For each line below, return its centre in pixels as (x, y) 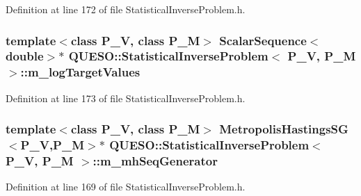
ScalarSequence (263, 40)
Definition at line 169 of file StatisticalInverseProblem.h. (126, 187)
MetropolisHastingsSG (284, 129)
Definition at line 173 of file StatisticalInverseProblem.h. (126, 98)
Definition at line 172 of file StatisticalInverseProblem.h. (126, 9)
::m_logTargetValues (80, 72)
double (25, 56)
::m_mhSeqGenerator (155, 161)
